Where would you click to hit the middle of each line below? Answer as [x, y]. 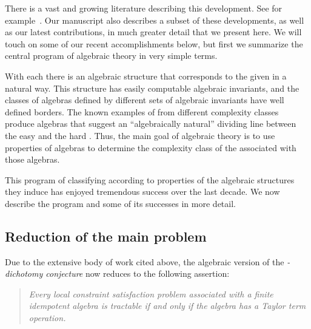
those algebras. [32, 159]
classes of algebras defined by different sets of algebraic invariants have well [145, 100]
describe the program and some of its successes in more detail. [120, 203]
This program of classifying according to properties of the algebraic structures [150, 179]
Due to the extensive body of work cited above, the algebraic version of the [145, 261]
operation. [47, 318]
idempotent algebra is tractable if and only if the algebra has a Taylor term [167, 306]
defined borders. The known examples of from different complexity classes [142, 111]
